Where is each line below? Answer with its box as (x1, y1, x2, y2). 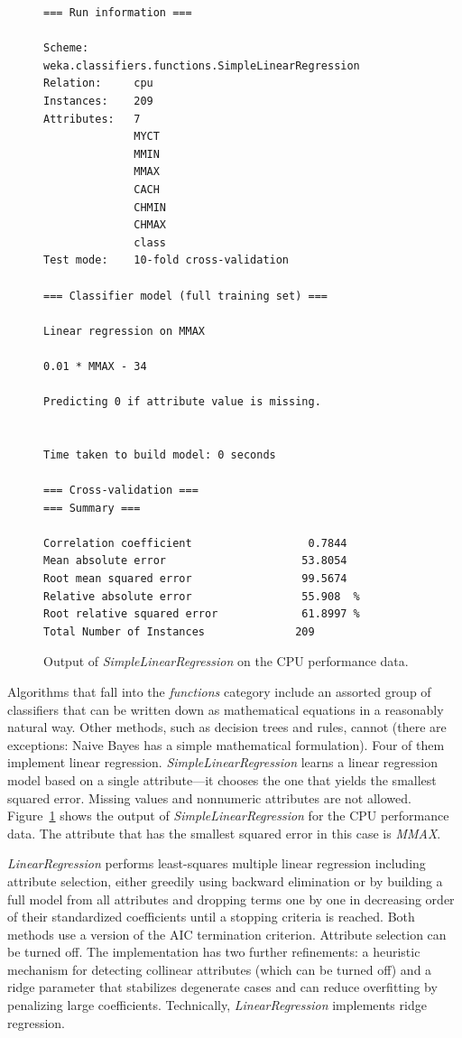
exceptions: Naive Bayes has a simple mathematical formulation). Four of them (7, 735, 445, 754)
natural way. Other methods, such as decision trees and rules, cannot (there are (7, 718, 447, 737)
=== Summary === (43, 501, 141, 514)
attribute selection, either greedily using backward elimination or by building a (7, 871, 443, 890)
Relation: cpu (43, 77, 153, 90)
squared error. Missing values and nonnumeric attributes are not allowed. (7, 788, 411, 807)
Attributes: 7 (43, 112, 141, 125)
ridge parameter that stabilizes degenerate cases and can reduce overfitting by (7, 978, 438, 996)
